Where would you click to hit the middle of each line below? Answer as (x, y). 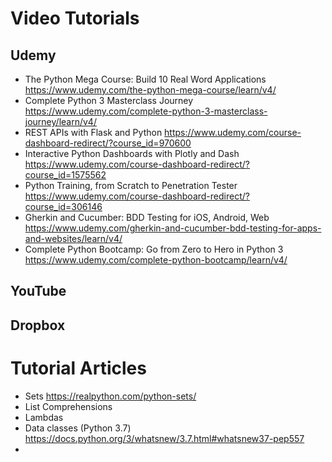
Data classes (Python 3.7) (78, 428)
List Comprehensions (68, 406)
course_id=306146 (63, 206)
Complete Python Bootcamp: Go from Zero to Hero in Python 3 (154, 249)
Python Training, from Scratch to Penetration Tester (131, 185)
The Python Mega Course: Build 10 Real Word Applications (145, 79)
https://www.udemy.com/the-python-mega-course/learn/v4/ (150, 90)
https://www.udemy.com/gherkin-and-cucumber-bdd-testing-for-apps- (173, 228)
